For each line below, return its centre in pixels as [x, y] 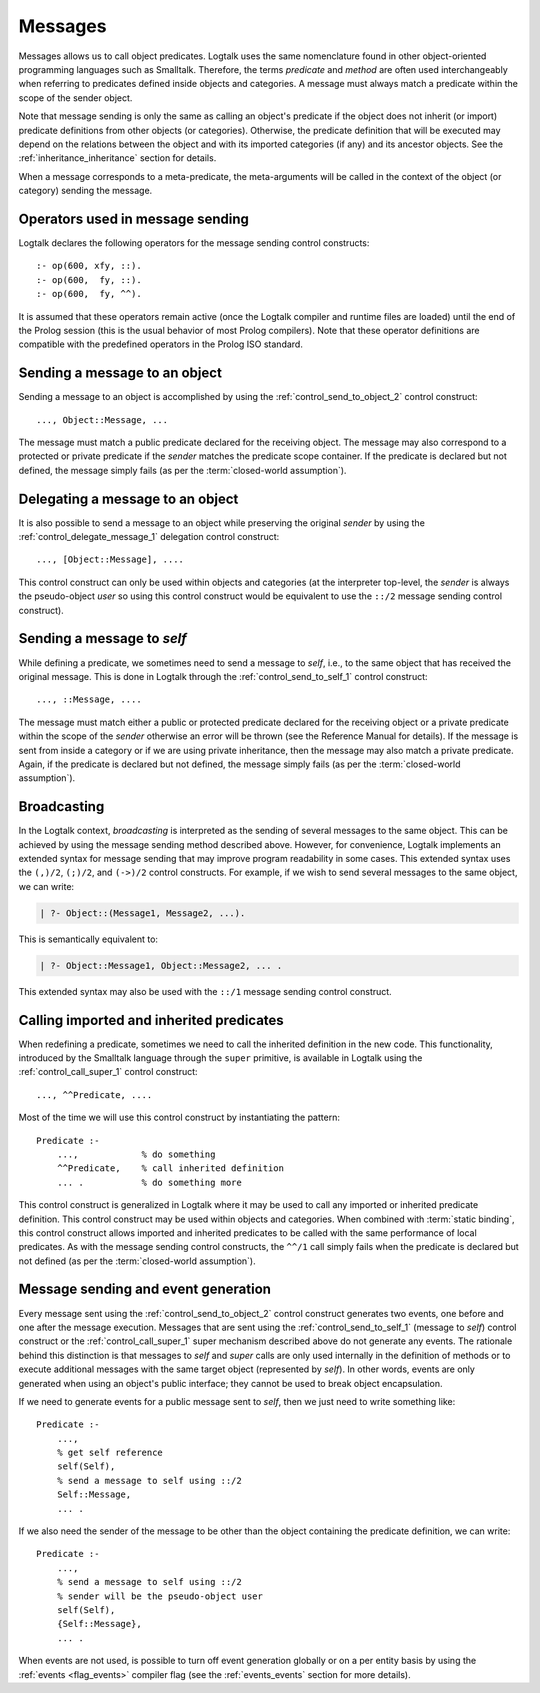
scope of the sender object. [75, 97]
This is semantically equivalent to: [88, 939]
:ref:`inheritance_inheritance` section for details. [117, 158]
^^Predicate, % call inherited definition [170, 1168]
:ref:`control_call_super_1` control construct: [108, 1072]
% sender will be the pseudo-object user [160, 1596]
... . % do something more [149, 1182]
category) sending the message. [85, 191]
